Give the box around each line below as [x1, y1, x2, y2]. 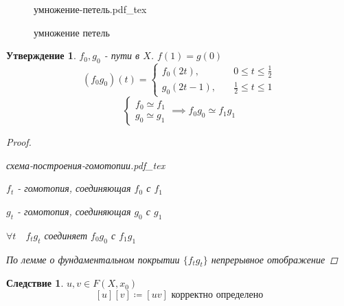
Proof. [6, 135, 32, 149]
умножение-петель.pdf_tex [34, 2, 147, 16]
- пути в [104, 48, 140, 63]
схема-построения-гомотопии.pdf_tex [6, 157, 165, 172]
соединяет [44, 228, 88, 242]
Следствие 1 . [6, 276, 64, 290]
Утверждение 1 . [6, 48, 76, 63]
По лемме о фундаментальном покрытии [6, 252, 180, 266]
